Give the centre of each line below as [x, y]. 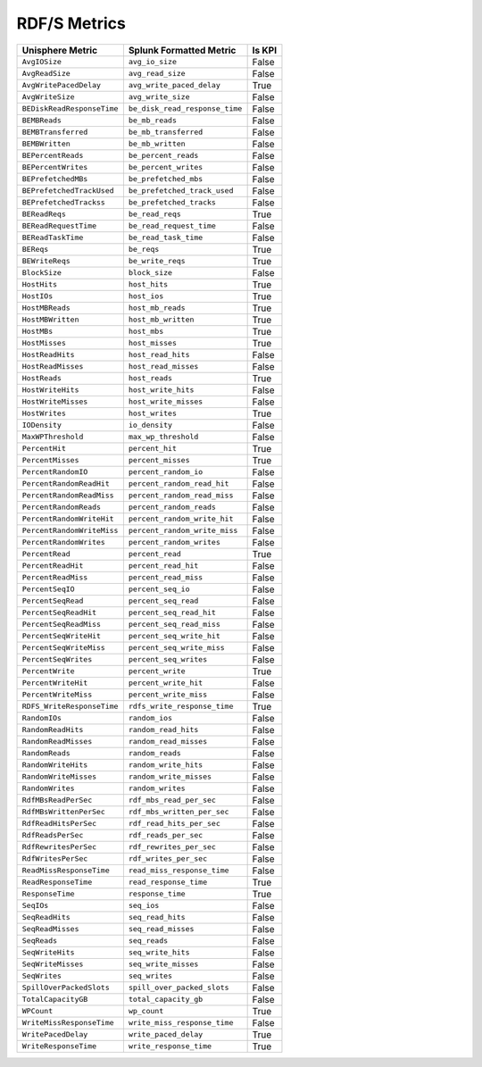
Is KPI [264, 50]
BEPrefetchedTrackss [64, 202]
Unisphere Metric [60, 50]
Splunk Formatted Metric [182, 50]
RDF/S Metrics [71, 23]
